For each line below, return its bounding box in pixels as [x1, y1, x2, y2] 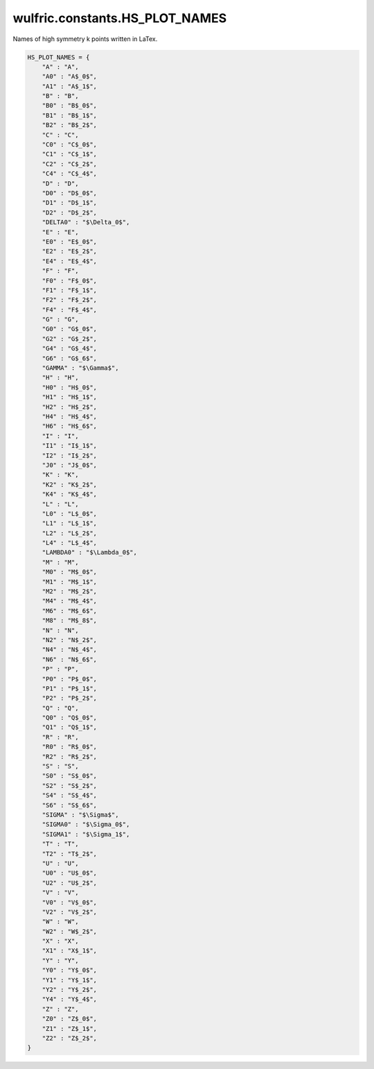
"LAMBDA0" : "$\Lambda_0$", [42, 548, 138, 557]
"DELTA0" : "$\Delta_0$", [42, 219, 130, 226]
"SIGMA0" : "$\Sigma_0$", [42, 820, 130, 829]
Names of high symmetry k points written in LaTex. [12, 35, 158, 43]
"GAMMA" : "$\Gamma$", [42, 364, 119, 372]
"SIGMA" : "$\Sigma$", [42, 811, 119, 818]
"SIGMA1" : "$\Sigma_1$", [42, 830, 130, 838]
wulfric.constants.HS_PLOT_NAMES [12, 10, 227, 26]
